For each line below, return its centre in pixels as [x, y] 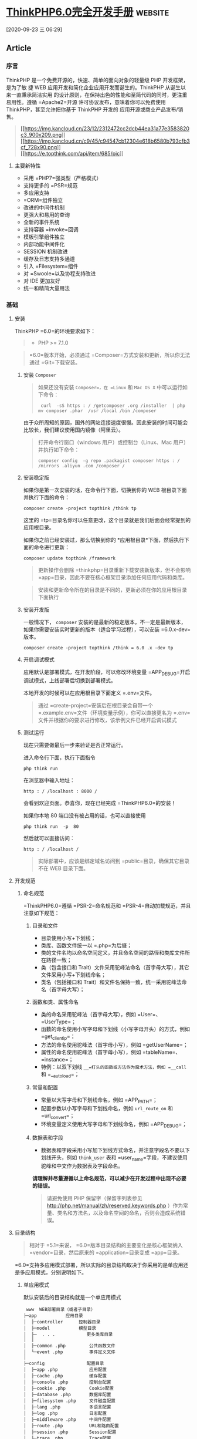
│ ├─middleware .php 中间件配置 [67, 1419]
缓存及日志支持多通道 [49, 258]
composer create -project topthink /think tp [80, 508]
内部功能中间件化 [44, 244]
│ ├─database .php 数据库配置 [67, 1394]
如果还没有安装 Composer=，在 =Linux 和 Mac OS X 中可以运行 [110, 387]
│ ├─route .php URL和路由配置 [71, 1425]
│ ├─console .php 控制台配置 [67, 1382]
